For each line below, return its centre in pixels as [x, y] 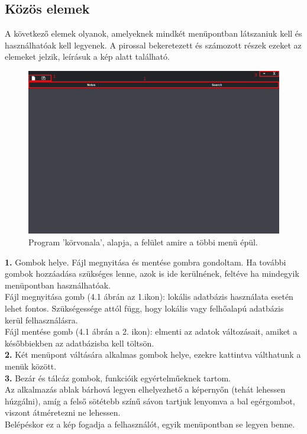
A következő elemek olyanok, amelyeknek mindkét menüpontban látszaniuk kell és [153, 33]
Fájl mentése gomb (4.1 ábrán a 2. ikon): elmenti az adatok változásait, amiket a [151, 331]
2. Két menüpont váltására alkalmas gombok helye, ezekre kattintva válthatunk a [153, 354]
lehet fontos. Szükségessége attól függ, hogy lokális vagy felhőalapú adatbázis [144, 308]
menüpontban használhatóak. [58, 285]
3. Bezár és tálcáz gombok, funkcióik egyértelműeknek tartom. [118, 378]
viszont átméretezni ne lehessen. [63, 412]
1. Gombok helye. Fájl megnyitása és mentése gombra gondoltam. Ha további [146, 262]
